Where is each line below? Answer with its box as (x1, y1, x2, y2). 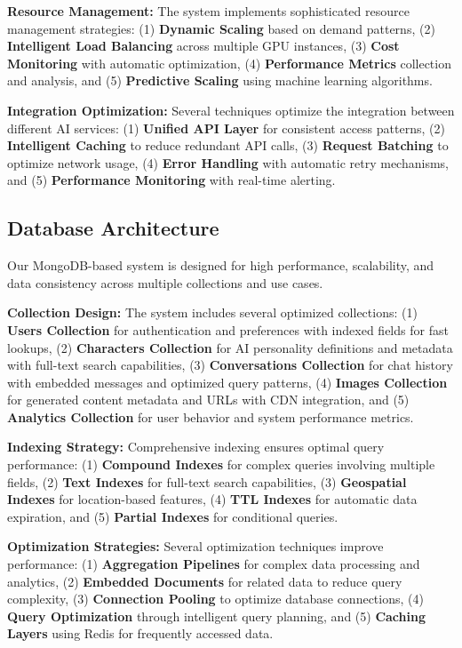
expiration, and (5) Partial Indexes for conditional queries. (7, 507, 339, 525)
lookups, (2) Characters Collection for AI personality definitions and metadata (7, 338, 453, 356)
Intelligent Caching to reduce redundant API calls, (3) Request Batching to (7, 136, 449, 155)
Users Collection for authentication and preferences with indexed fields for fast (7, 320, 449, 339)
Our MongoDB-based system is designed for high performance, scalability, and (7, 256, 434, 275)
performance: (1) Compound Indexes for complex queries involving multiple (7, 455, 435, 474)
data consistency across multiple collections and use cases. (7, 273, 323, 292)
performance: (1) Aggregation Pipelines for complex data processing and (7, 555, 420, 573)
